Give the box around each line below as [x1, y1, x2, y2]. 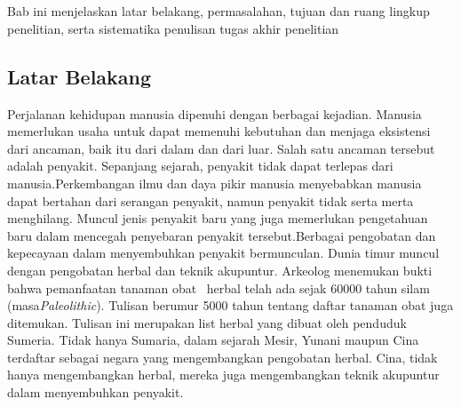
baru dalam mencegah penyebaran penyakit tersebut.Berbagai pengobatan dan [7, 226, 436, 244]
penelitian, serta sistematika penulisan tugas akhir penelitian [7, 19, 339, 37]
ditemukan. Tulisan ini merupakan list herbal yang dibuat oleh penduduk [7, 313, 407, 331]
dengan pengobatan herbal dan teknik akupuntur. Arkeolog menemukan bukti [7, 260, 433, 279]
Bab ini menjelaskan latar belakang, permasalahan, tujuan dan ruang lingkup [7, 2, 430, 20]
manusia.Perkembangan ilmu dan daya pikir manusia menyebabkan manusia [7, 173, 422, 192]
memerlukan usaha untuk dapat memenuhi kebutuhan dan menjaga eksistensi [7, 122, 431, 140]
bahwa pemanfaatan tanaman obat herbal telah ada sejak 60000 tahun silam [7, 278, 430, 297]
